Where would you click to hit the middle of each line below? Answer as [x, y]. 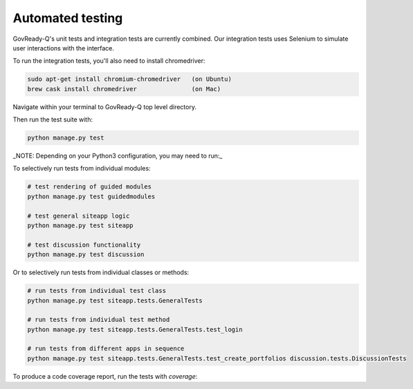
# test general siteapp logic [79, 216]
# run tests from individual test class [97, 291]
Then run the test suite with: [53, 120]
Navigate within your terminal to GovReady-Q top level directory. [105, 106]
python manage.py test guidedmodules [91, 196]
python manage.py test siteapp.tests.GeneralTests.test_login [135, 329]
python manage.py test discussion [86, 255]
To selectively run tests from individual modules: [82, 169]
